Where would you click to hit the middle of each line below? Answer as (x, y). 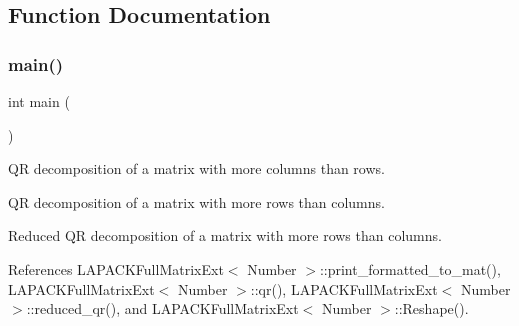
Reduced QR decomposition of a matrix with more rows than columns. (225, 235)
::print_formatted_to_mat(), (410, 268)
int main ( (39, 101)
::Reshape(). (431, 308)
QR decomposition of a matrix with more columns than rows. (196, 168)
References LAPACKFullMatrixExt (116, 268)
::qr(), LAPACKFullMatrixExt (344, 288)
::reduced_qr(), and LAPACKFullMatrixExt (162, 308)
